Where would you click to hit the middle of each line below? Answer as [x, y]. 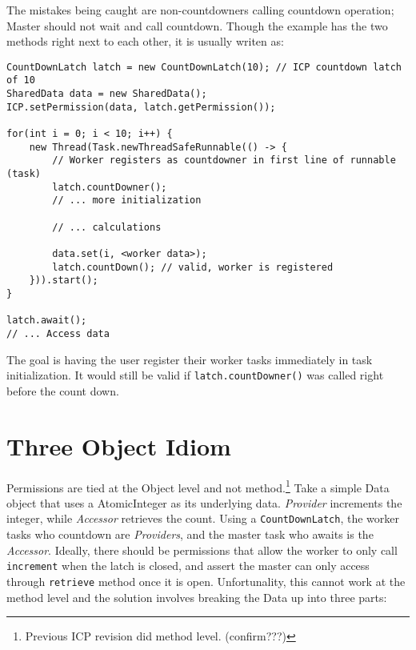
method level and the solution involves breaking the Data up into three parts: [197, 597]
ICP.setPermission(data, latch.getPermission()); [141, 107]
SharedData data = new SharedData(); [107, 94]
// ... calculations [107, 227]
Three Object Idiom [119, 445]
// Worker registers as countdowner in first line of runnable [224, 160]
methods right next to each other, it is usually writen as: [145, 41]
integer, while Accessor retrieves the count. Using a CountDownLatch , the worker [203, 518]
